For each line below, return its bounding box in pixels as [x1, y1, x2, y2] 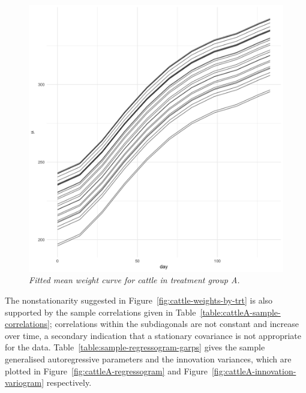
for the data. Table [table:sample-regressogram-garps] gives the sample [5, 341, 265, 353]
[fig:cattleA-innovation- [211, 364, 296, 377]
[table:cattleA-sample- [200, 305, 281, 318]
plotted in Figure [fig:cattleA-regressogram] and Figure [5, 364, 208, 377]
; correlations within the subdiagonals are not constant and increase [49, 317, 299, 330]
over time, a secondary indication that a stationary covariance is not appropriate [5, 329, 301, 341]
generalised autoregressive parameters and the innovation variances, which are [5, 353, 292, 365]
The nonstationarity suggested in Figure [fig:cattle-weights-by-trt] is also [5, 294, 273, 307]
